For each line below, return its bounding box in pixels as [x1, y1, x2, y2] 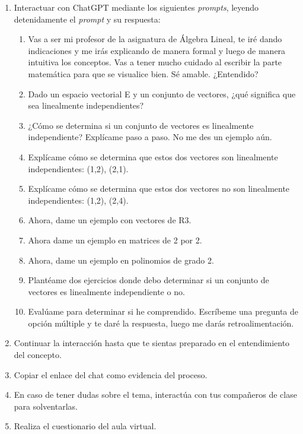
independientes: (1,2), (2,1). [28, 162, 129, 175]
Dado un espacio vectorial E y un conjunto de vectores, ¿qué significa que [28, 87, 296, 100]
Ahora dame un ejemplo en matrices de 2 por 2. [28, 233, 202, 246]
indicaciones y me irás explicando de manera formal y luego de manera [28, 44, 286, 56]
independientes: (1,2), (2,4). [28, 194, 129, 206]
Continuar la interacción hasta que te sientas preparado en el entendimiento [14, 337, 290, 349]
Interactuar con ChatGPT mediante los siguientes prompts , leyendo [14, 1, 259, 13]
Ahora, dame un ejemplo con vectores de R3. [28, 214, 192, 226]
